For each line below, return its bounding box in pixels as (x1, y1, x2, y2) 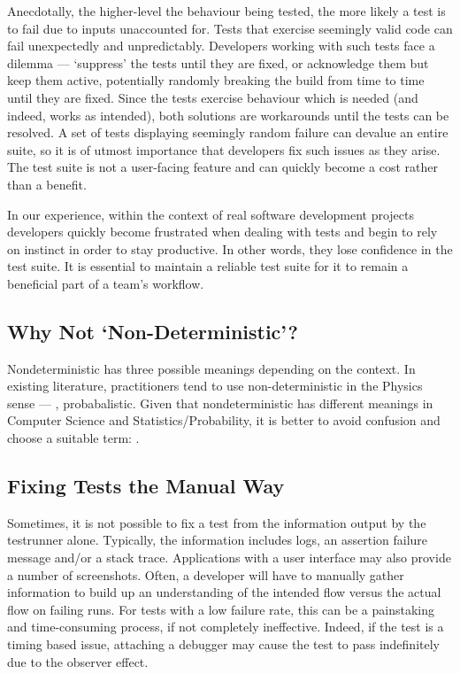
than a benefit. (7, 174, 87, 193)
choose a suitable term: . (7, 429, 140, 447)
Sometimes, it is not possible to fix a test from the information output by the (7, 513, 426, 531)
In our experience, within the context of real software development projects (7, 205, 414, 223)
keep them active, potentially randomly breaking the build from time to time (7, 71, 425, 89)
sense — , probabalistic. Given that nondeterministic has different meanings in (7, 393, 433, 412)
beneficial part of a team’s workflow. (7, 274, 204, 292)
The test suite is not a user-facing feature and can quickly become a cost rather (7, 158, 438, 176)
